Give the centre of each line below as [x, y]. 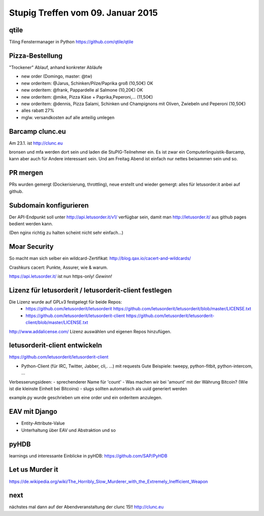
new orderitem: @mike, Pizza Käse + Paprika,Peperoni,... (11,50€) [87, 97]
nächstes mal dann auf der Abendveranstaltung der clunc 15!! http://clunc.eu [86, 507]
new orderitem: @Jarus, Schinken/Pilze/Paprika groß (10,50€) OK [87, 83]
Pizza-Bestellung [36, 55]
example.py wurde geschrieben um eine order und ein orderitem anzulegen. [86, 398]
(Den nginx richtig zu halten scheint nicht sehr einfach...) [66, 233]
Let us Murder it [34, 470]
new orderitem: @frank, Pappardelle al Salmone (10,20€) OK [82, 90]
